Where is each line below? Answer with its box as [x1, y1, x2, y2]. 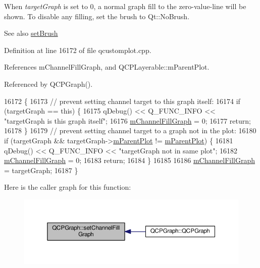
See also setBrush [4, 28, 58, 38]
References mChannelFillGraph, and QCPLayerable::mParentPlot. [4, 62, 210, 72]
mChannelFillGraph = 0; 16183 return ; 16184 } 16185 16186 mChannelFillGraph [4, 155, 255, 166]
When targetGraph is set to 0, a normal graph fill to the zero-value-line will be [4, 1, 246, 11]
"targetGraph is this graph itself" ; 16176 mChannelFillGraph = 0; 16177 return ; [4, 115, 251, 126]
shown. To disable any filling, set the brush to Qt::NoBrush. [4, 11, 190, 21]
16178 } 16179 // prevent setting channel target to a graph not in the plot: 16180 [4, 125, 256, 136]
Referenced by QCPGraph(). [4, 78, 93, 89]
